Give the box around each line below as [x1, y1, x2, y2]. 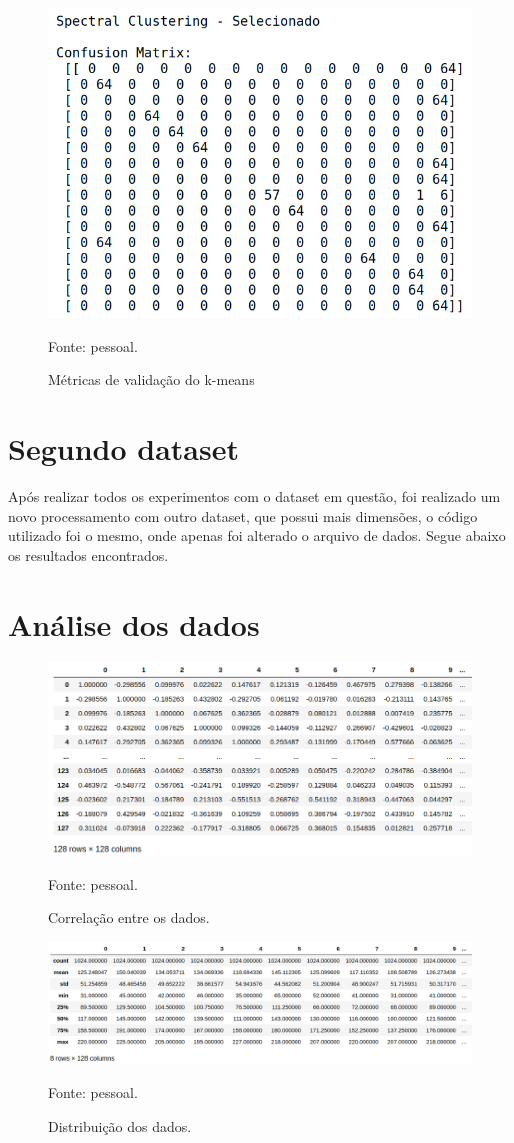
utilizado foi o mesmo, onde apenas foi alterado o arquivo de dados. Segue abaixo [8, 525, 506, 546]
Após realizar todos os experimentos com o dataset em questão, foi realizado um [8, 485, 501, 506]
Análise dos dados [8, 603, 260, 644]
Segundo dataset [8, 428, 239, 469]
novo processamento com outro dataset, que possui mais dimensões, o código [8, 505, 478, 526]
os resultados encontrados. [8, 544, 169, 565]
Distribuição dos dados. [48, 1115, 192, 1136]
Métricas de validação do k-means [48, 369, 255, 390]
